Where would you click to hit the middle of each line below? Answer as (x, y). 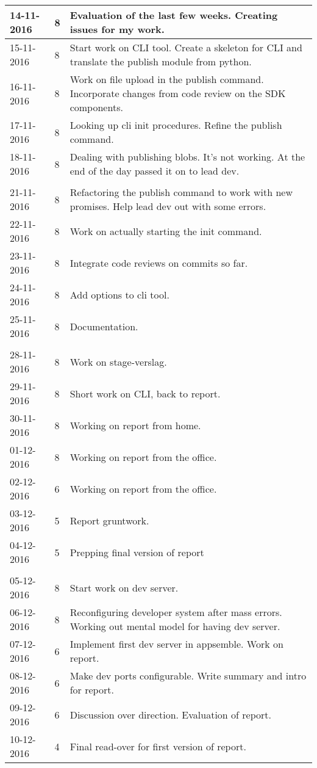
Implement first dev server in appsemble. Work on (176, 644)
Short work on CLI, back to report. (145, 393)
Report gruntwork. (109, 520)
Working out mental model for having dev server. (175, 626)
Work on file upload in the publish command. (167, 79)
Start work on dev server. (124, 587)
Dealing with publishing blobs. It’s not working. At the (187, 157)
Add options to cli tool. (119, 294)
